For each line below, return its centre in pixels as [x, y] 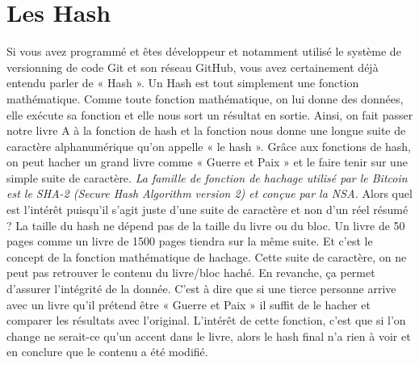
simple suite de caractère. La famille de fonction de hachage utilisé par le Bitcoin [207, 177]
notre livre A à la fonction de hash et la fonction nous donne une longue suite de [206, 130]
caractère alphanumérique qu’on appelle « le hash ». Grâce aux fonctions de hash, [209, 146]
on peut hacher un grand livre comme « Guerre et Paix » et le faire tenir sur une [207, 162]
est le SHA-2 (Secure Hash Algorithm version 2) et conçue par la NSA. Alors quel [209, 193]
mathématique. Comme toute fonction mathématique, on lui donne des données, [205, 98]
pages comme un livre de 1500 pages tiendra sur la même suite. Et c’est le [190, 241]
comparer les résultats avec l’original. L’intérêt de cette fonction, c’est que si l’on [206, 320]
